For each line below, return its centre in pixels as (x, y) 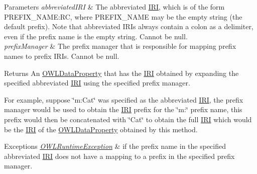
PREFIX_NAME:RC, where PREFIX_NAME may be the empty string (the (123, 16)
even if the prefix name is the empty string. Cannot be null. (96, 36)
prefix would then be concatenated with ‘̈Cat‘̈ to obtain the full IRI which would (128, 119)
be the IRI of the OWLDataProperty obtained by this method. (101, 129)
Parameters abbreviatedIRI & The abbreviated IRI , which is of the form (114, 7)
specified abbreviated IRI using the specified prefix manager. (97, 83)
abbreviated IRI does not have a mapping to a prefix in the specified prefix (119, 156)
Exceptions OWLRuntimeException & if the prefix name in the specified (115, 146)
